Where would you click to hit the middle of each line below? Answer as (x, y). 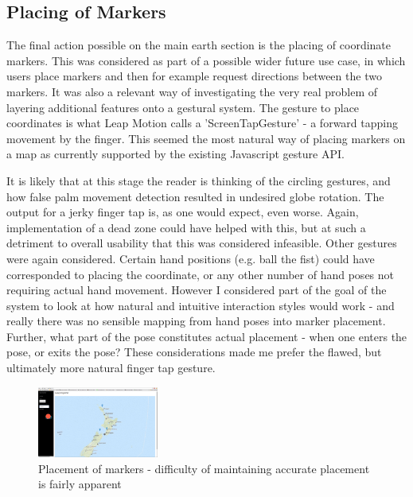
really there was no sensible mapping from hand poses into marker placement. (196, 321)
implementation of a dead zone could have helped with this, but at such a (186, 227)
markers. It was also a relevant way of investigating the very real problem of (192, 91)
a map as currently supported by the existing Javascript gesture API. (175, 154)
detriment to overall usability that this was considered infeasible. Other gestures (202, 243)
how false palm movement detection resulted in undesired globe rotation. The (195, 196)
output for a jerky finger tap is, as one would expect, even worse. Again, (183, 212)
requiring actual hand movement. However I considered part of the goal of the (197, 290)
